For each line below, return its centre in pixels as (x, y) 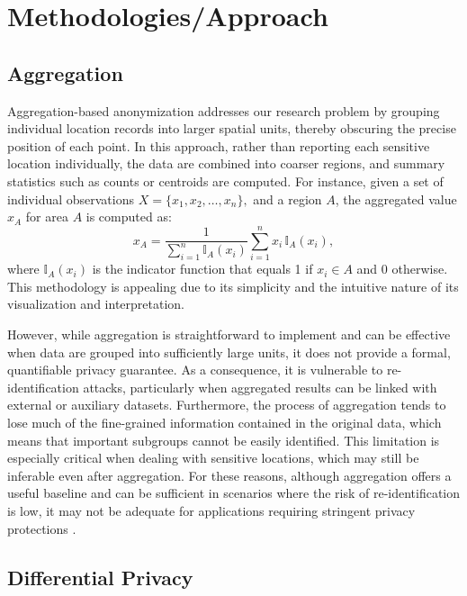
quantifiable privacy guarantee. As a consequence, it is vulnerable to (195, 370)
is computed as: (129, 217)
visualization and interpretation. (96, 304)
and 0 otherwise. (402, 269)
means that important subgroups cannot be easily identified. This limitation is (224, 440)
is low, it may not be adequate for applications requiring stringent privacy (211, 510)
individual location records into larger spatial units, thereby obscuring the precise (232, 128)
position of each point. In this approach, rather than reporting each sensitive (219, 145)
